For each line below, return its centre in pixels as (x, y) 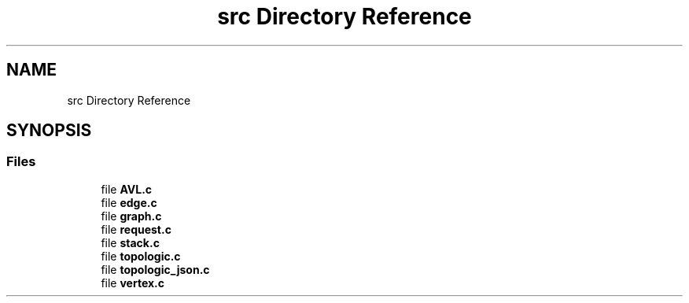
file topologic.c (141, 256)
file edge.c (129, 202)
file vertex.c (133, 283)
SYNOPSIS (49, 131)
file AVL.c (127, 189)
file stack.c (130, 242)
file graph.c (131, 216)
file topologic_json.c (155, 269)
